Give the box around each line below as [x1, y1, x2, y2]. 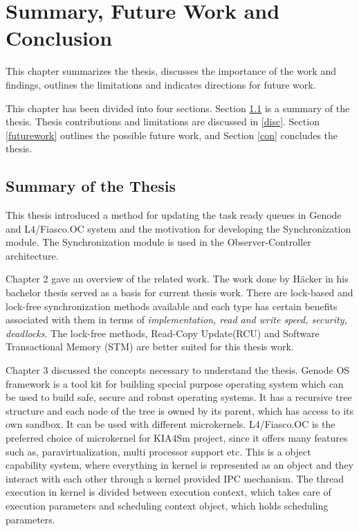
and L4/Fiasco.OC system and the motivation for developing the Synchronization [6, 221, 351, 235]
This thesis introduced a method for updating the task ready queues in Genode [6, 208, 342, 222]
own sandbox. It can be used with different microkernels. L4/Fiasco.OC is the [6, 417, 335, 431]
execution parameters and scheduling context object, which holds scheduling [6, 498, 329, 512]
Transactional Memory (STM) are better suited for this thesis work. [6, 339, 294, 354]
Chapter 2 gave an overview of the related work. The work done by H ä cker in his [6, 271, 349, 286]
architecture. [6, 248, 59, 262]
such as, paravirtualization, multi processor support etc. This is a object [6, 444, 311, 458]
